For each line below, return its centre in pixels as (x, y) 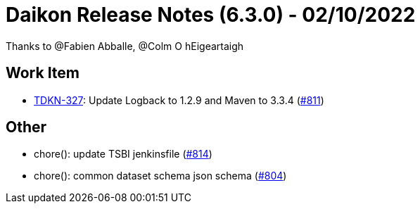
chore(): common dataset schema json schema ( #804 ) (160, 176)
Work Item (43, 73)
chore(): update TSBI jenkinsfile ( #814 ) (123, 154)
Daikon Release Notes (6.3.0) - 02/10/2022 (211, 15)
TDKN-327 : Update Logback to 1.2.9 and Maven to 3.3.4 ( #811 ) (179, 100)
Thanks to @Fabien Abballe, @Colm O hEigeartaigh (125, 46)
